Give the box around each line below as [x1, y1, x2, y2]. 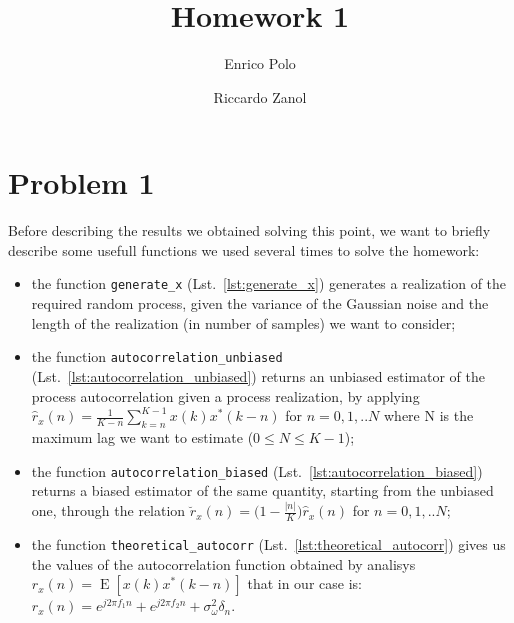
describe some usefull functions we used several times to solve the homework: [8, 239, 480, 260]
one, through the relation [31, 500, 186, 521]
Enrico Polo [224, 53, 296, 74]
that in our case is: [247, 573, 362, 594]
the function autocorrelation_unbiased [31, 346, 283, 367]
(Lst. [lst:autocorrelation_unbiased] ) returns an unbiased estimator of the [31, 365, 485, 386]
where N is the [384, 405, 474, 426]
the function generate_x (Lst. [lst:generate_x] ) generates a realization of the [31, 273, 507, 294]
